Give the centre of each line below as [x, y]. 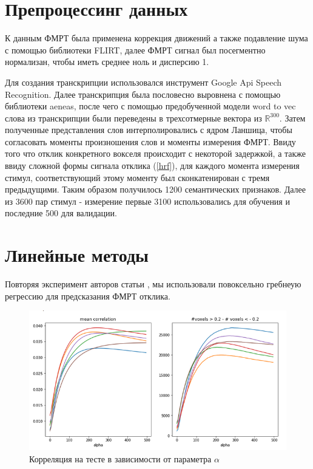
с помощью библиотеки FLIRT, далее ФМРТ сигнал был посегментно [135, 50]
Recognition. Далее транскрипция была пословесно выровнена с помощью [143, 94]
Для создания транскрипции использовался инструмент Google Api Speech [143, 82]
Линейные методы [77, 255]
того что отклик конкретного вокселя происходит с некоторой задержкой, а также [156, 153]
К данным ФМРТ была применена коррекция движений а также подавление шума [156, 38]
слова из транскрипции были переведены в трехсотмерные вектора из [133, 118]
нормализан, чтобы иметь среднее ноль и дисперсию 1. [107, 62]
